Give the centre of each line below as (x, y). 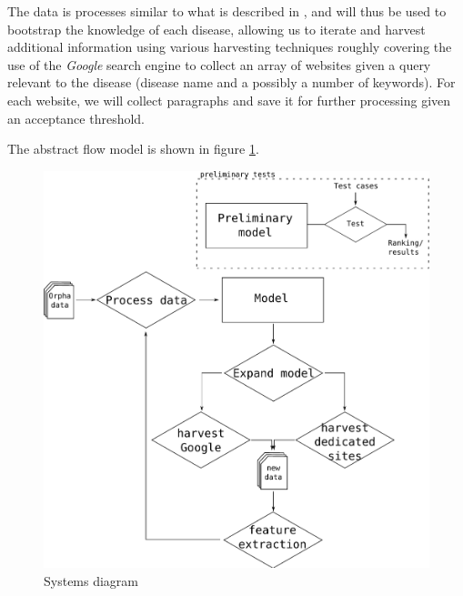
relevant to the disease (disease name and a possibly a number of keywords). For (231, 82)
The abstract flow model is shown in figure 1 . (133, 149)
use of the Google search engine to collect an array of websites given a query (219, 64)
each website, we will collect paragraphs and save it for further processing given (229, 100)
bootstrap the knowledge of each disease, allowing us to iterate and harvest (216, 29)
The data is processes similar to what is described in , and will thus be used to (227, 11)
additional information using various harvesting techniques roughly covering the (230, 47)
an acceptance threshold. (76, 118)
